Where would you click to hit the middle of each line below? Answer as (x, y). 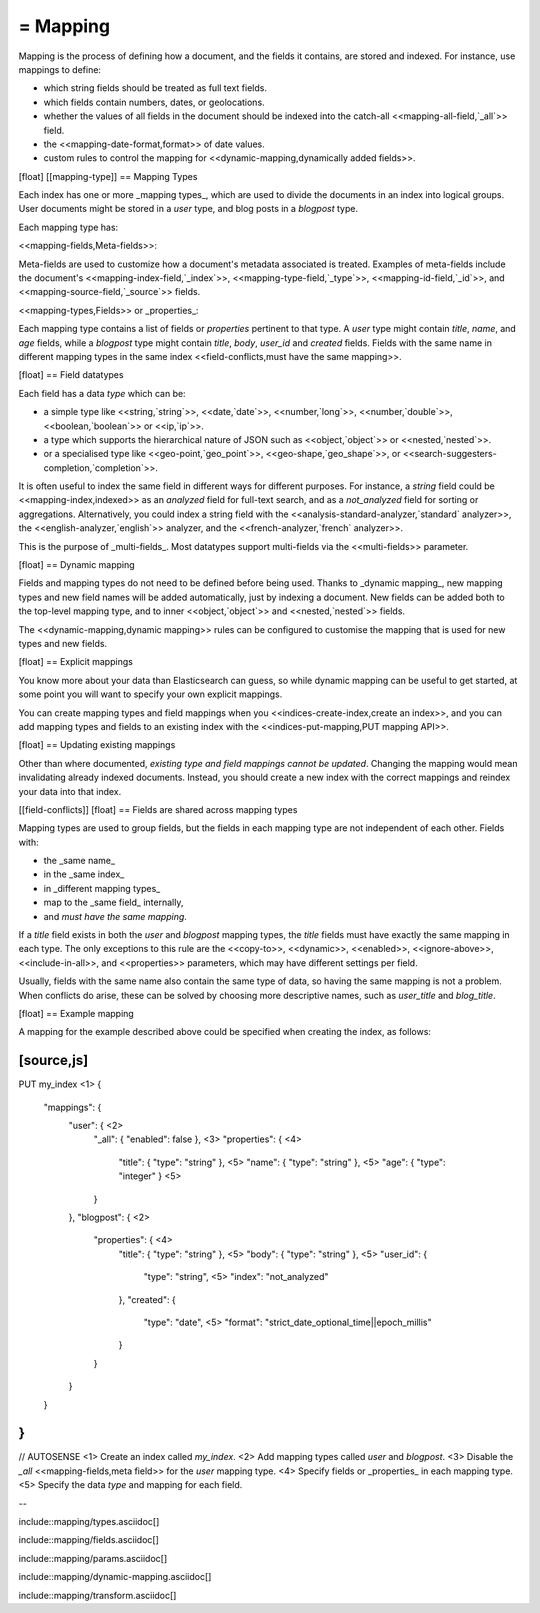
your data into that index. (70, 791)
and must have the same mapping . (115, 916)
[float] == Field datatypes (71, 375)
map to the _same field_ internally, (113, 902)
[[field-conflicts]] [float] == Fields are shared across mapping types (158, 809)
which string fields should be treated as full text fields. (155, 88)
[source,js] (53, 1060)
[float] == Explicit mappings (76, 662)
